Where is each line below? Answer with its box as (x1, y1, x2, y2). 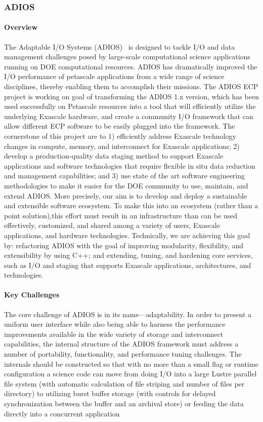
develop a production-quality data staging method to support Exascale (4, 150, 224, 161)
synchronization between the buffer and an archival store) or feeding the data (4, 398, 244, 409)
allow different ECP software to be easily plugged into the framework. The (4, 121, 235, 131)
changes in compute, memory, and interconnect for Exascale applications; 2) (4, 140, 240, 151)
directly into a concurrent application (4, 408, 120, 418)
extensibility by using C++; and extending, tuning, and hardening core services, (4, 250, 253, 260)
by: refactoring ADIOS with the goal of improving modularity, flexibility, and (4, 240, 243, 250)
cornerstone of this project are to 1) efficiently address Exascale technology (4, 130, 236, 141)
